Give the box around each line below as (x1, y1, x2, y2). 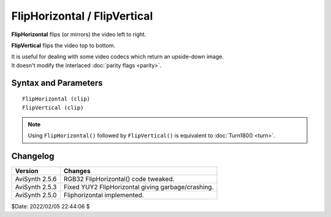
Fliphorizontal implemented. (63, 191, 144, 199)
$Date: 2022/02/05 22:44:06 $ (11, 203, 90, 210)
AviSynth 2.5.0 (15, 191, 57, 199)
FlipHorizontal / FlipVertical (11, 9, 153, 23)
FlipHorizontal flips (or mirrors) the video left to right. (11, 31, 146, 38)
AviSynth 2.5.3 (15, 183, 57, 191)
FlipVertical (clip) (22, 104, 84, 111)
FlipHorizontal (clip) (22, 96, 91, 102)
